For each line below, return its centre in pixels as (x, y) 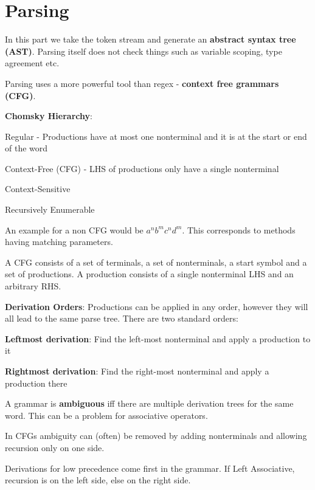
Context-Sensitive (38, 189)
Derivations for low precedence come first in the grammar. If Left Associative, (150, 468)
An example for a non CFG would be (74, 229)
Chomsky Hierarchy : (49, 116)
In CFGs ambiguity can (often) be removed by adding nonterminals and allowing (156, 436)
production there (36, 383)
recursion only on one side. (55, 447)
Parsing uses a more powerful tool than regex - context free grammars (142, 83)
